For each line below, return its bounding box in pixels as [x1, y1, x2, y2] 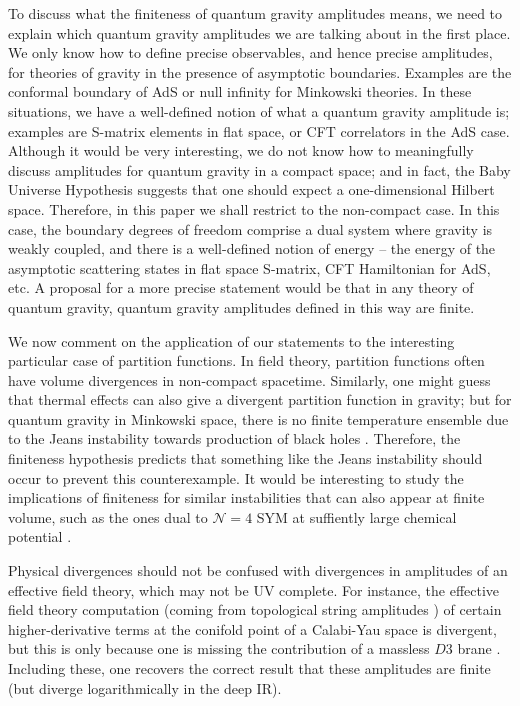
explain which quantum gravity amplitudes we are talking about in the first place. [8, 22, 511, 43]
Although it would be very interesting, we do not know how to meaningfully [8, 140, 474, 161]
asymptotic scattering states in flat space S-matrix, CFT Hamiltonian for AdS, [8, 257, 491, 278]
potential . [8, 526, 72, 547]
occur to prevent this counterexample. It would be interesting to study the [8, 467, 464, 488]
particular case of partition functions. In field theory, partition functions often [8, 350, 485, 371]
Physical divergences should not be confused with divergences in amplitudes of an [8, 560, 508, 581]
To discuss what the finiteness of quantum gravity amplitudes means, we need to [8, 3, 503, 23]
